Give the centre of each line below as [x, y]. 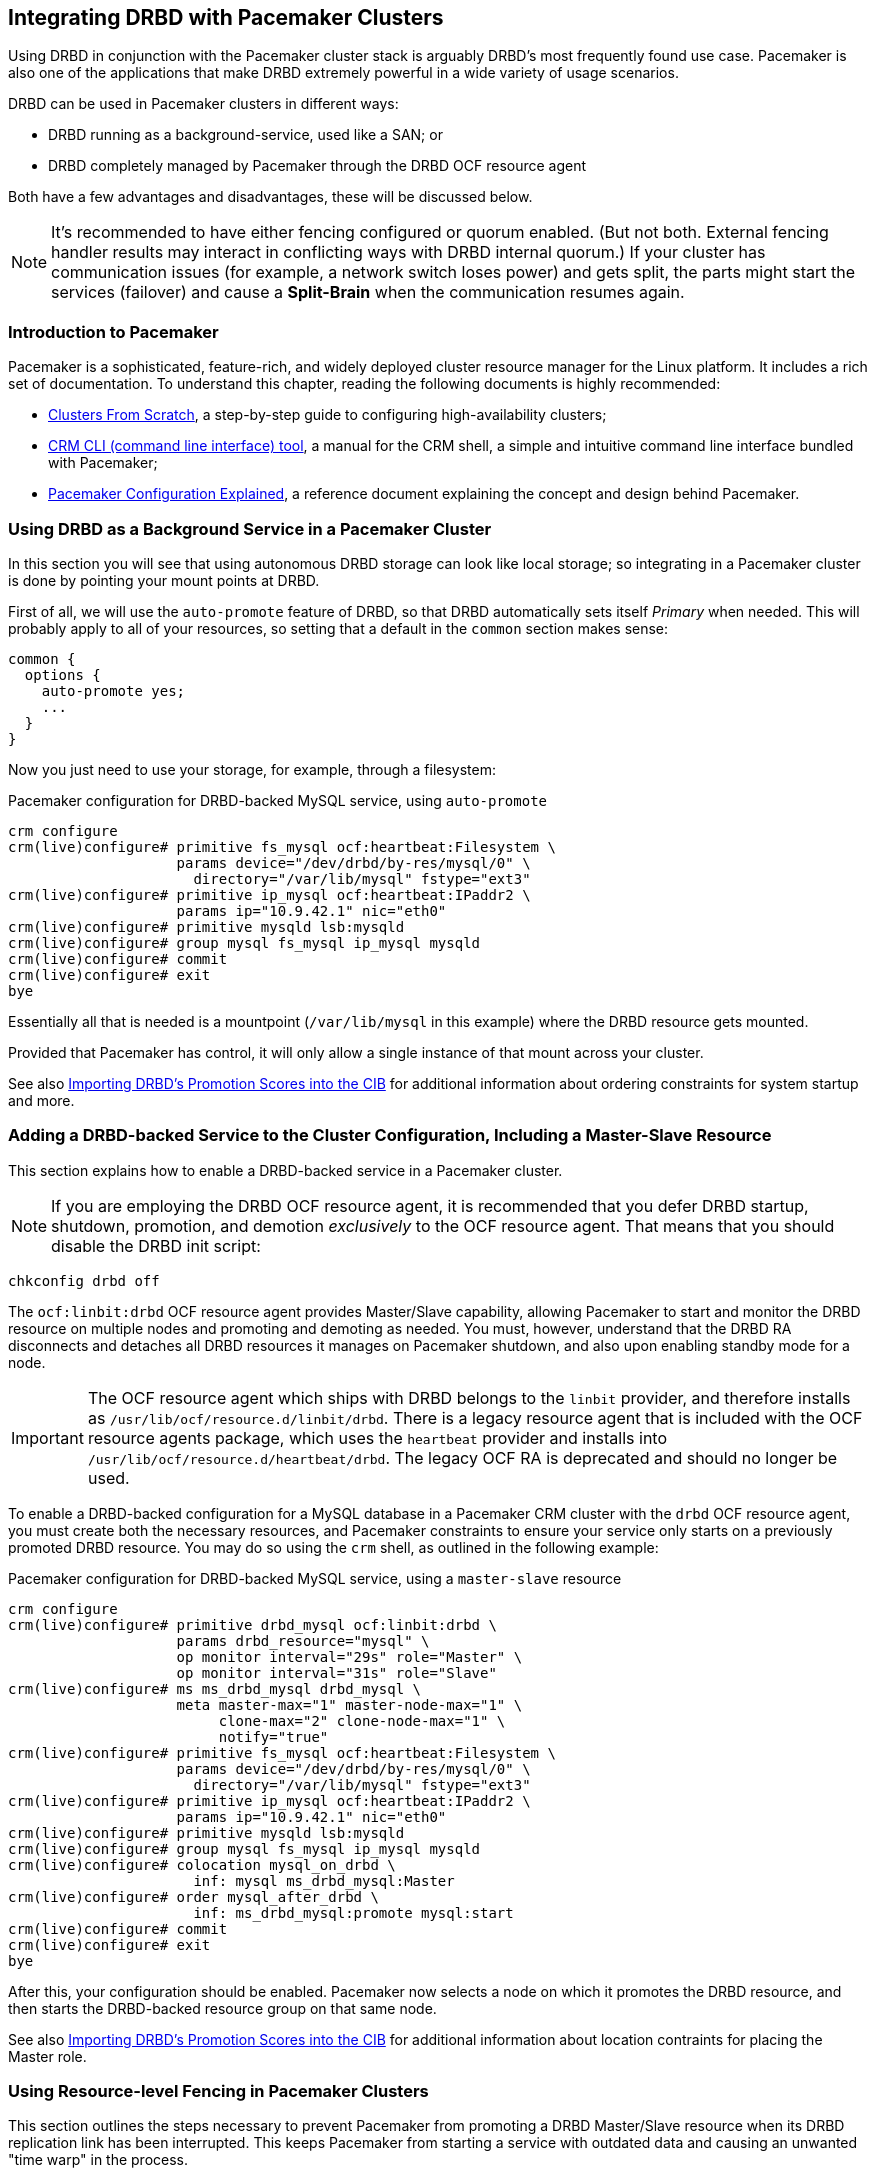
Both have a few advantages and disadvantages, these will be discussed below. [270, 197]
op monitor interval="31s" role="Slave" [336, 1672]
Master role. [47, 2056]
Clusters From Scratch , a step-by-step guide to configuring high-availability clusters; [327, 415]
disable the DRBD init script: [156, 1245]
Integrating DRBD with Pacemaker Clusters [226, 17]
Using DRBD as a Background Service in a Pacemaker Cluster [250, 528]
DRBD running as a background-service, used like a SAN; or [245, 135]
